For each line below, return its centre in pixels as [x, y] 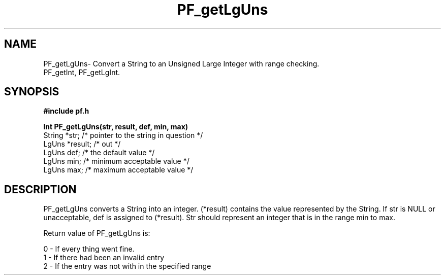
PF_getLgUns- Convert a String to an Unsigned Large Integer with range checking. [181, 63]
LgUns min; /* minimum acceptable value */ [116, 161]
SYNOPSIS [32, 92]
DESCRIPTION [40, 189]
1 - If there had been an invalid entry [104, 258]
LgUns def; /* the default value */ [99, 153]
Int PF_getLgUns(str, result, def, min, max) [116, 127]
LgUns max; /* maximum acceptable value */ [118, 170]
